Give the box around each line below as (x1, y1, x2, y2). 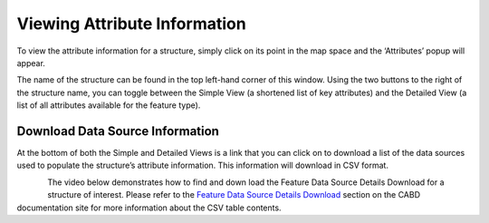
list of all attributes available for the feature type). (16, 100, 201, 111)
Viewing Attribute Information (16, 14, 246, 34)
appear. (16, 57, 45, 68)
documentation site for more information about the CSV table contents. (16, 202, 282, 213)
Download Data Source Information (16, 123, 219, 139)
